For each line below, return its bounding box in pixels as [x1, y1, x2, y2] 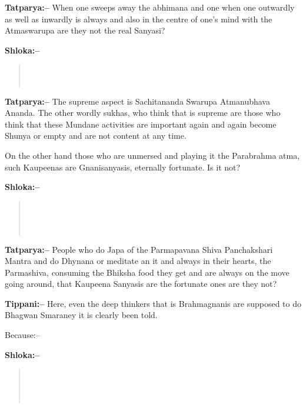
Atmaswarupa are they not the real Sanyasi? [5, 24, 165, 36]
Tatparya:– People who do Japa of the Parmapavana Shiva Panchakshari [5, 243, 273, 255]
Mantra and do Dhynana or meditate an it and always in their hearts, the [5, 255, 271, 267]
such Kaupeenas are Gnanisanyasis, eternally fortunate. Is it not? [5, 160, 241, 173]
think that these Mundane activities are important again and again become [5, 118, 277, 130]
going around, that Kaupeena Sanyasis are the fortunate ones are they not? [5, 277, 277, 290]
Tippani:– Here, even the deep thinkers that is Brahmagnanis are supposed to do [5, 297, 301, 309]
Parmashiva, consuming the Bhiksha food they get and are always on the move [5, 266, 290, 278]
